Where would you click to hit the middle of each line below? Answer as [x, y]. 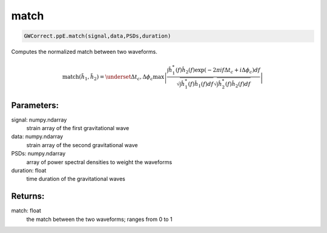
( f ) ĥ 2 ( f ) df [238, 85]
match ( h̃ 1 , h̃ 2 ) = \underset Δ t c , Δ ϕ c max [113, 77]
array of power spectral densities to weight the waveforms [99, 162]
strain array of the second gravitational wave [82, 145]
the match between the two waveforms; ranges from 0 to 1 [99, 219]
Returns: [28, 196]
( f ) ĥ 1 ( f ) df [201, 85]
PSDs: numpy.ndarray [38, 154]
